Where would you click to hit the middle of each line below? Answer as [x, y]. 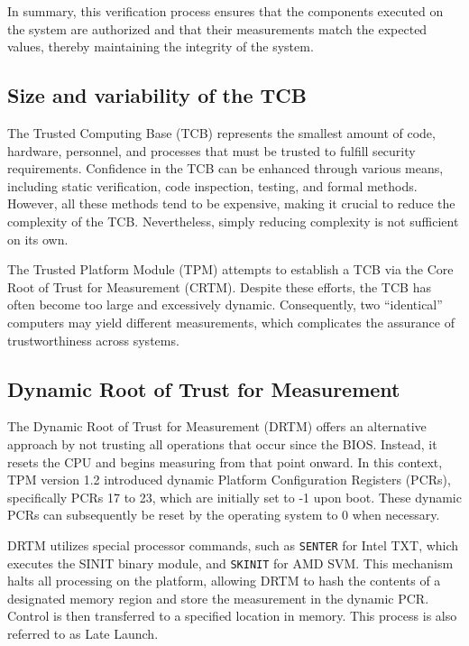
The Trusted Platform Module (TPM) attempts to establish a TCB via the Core [230, 269]
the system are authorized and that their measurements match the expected [217, 28]
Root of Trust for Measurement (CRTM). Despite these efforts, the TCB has [219, 286]
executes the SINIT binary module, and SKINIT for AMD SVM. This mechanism [230, 563]
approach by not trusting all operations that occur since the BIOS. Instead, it [222, 443]
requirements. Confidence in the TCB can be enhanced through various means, [225, 168]
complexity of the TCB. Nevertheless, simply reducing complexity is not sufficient [233, 221]
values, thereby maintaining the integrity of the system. [161, 46]
